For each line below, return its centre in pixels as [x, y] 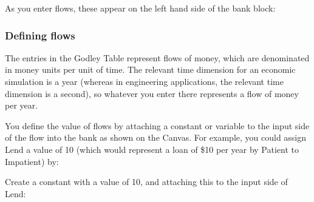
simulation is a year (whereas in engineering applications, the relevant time [144, 81]
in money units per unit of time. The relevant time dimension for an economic [150, 69]
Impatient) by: [32, 161]
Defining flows [40, 35]
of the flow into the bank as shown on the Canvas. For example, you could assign [156, 137]
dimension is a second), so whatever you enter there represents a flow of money [152, 93]
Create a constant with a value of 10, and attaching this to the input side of [146, 182]
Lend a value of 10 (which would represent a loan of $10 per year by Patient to [152, 149]
